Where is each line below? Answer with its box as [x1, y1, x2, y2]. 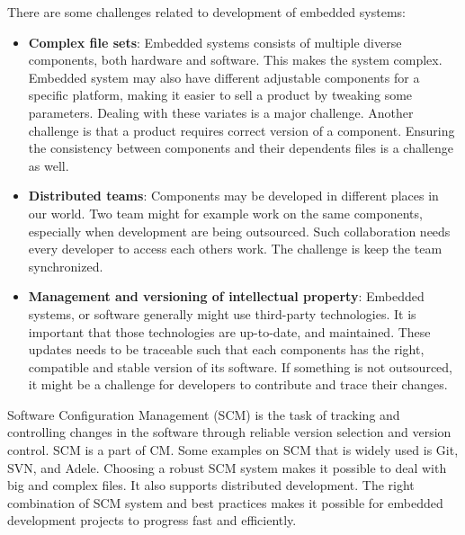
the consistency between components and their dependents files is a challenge [28, 138, 453, 157]
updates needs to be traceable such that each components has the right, [28, 340, 425, 359]
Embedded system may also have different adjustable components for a [28, 67, 420, 86]
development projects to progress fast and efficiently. [7, 511, 297, 530]
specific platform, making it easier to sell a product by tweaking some [28, 85, 413, 104]
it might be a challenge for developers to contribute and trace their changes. [28, 375, 448, 394]
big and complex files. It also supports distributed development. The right [7, 476, 415, 495]
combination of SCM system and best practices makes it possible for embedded [7, 493, 443, 512]
